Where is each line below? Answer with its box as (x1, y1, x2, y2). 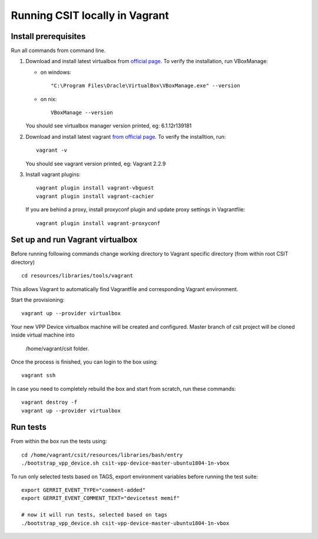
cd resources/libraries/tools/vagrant (21, 272, 134, 279)
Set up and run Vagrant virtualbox (11, 235, 138, 245)
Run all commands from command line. (11, 47, 106, 54)
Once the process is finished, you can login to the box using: (11, 358, 158, 365)
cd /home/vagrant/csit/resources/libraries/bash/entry (21, 452, 183, 458)
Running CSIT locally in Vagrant (11, 9, 169, 22)
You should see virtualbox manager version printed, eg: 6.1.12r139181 (25, 122, 192, 129)
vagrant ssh (21, 372, 56, 379)
